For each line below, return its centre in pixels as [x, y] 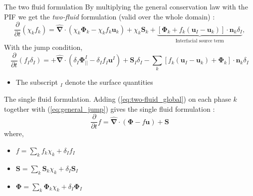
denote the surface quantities [109, 82]
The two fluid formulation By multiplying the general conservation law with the [126, 6]
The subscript [37, 82]
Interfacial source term [200, 41]
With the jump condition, [43, 47]
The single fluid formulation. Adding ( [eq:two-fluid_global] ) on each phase [118, 99]
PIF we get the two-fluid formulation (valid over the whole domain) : [110, 16]
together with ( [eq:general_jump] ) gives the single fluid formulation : [110, 108]
